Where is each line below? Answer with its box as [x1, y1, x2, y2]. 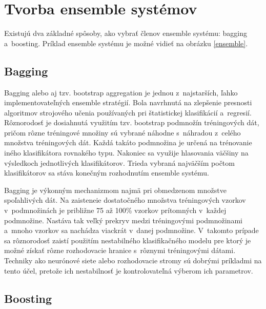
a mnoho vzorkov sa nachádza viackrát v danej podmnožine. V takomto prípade [4, 225, 259, 236]
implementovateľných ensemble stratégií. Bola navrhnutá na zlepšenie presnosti [4, 97, 252, 108]
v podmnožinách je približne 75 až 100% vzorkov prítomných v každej [4, 205, 227, 216]
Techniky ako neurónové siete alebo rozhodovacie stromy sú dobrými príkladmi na [4, 255, 262, 266]
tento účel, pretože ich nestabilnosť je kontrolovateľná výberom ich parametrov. [4, 265, 253, 276]
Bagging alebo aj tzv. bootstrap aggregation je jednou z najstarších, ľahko [4, 87, 238, 98]
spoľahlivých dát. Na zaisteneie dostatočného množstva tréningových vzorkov [4, 195, 246, 205]
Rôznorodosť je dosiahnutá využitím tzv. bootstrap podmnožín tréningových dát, [4, 117, 259, 128]
